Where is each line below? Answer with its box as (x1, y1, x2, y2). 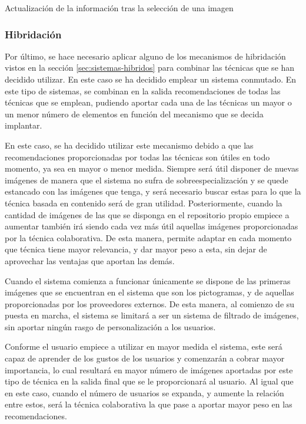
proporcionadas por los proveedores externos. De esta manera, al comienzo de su (5, 297, 295, 310)
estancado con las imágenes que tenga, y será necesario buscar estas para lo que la (5, 185, 301, 198)
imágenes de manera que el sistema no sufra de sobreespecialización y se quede (5, 173, 288, 186)
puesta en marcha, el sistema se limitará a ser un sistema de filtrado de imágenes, (5, 309, 299, 321)
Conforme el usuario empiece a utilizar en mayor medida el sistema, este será (5, 340, 282, 353)
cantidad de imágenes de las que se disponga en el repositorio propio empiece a (5, 208, 290, 221)
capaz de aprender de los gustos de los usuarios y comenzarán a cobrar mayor (5, 352, 285, 364)
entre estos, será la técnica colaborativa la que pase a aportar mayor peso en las (5, 398, 292, 410)
